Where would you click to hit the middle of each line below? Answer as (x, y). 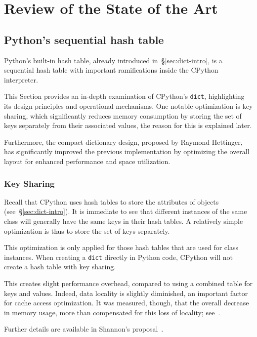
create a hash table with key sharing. (60, 267)
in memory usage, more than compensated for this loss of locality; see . (112, 312)
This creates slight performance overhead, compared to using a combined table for (128, 283)
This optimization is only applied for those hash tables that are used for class (121, 247)
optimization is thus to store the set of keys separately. (87, 231)
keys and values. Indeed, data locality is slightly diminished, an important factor (126, 293)
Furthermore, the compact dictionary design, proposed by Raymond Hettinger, (123, 142)
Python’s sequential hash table (84, 39)
